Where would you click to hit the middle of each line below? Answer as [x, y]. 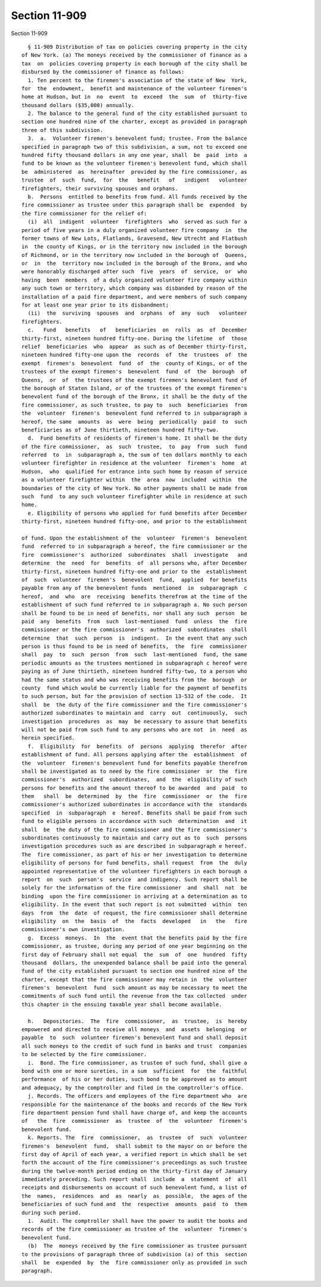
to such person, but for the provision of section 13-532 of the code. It [134, 696]
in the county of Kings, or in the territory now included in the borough [134, 247]
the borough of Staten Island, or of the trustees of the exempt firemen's [134, 388]
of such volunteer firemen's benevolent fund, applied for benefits [134, 580]
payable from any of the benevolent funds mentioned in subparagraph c [134, 588]
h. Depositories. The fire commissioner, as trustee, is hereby [137, 1021]
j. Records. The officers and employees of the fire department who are [137, 1096]
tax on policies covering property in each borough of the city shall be [134, 63]
